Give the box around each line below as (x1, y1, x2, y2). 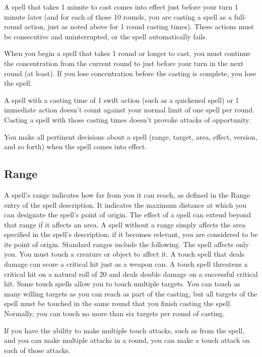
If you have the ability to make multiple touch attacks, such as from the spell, (4, 325, 245, 335)
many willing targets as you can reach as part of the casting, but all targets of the (4, 288, 257, 299)
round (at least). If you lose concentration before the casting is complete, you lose (4, 68, 256, 78)
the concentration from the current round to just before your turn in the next (4, 57, 244, 68)
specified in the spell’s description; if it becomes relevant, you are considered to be (4, 229, 258, 240)
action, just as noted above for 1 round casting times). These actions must (24, 21, 254, 32)
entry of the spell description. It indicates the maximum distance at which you (4, 199, 247, 210)
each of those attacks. (4, 344, 71, 355)
